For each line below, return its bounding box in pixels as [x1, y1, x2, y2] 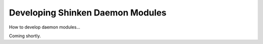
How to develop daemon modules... [9, 24, 80, 30]
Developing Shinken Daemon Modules [9, 7, 167, 18]
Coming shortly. [9, 33, 41, 39]
